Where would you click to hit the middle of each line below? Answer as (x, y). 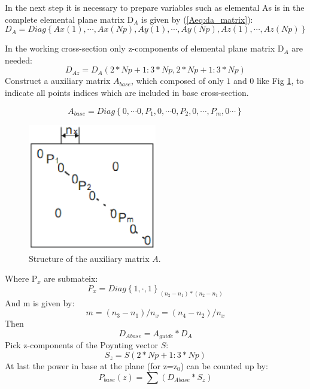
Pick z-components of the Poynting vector (81, 345)
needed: (19, 60)
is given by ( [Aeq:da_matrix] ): (197, 19)
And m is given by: (40, 302)
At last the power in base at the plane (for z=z (91, 366)
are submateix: (71, 278)
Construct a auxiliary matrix (58, 81)
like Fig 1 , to (280, 81)
